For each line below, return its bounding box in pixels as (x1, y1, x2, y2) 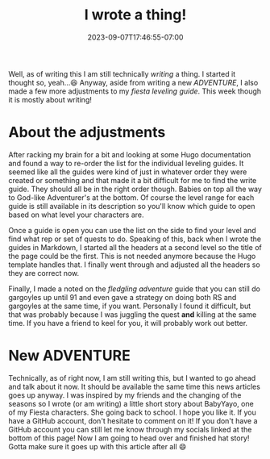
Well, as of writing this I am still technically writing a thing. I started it (8, 69, 236, 78)
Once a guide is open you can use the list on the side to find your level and (8, 225, 256, 235)
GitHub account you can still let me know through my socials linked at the (8, 424, 252, 434)
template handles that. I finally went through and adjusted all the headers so (8, 260, 260, 269)
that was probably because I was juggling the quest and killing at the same (8, 309, 257, 319)
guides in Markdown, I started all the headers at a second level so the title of (8, 242, 262, 252)
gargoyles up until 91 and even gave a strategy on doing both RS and (8, 292, 237, 302)
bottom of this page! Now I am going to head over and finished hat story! (8, 433, 250, 443)
